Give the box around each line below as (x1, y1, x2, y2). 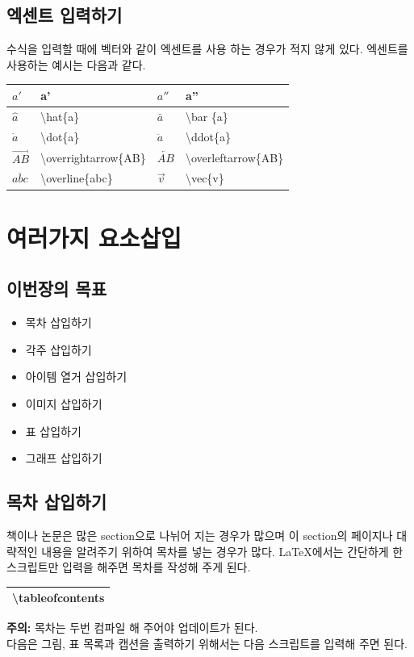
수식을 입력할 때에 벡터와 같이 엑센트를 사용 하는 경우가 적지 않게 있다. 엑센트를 (6, 40, 408, 57)
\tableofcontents (12, 589, 105, 606)
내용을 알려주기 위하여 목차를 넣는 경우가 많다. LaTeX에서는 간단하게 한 (41, 542, 404, 559)
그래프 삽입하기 (25, 450, 102, 467)
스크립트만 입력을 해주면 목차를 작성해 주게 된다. (6, 559, 251, 575)
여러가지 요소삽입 (6, 220, 182, 253)
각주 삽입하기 (25, 341, 92, 358)
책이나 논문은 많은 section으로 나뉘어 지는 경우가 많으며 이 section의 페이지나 (6, 526, 393, 543)
